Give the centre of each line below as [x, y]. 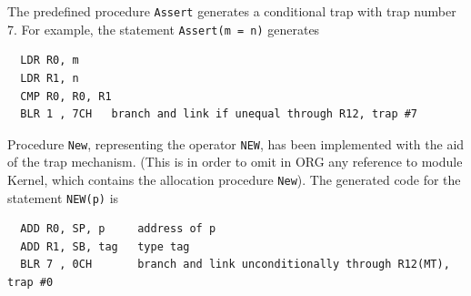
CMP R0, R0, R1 [66, 96]
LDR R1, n [50, 78]
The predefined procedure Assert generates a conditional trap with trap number [232, 11]
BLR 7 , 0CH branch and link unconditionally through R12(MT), [235, 265]
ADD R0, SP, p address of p [118, 229]
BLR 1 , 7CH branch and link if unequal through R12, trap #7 [219, 114]
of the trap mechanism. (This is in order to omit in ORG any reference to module [235, 162]
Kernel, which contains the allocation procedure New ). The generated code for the [234, 179]
